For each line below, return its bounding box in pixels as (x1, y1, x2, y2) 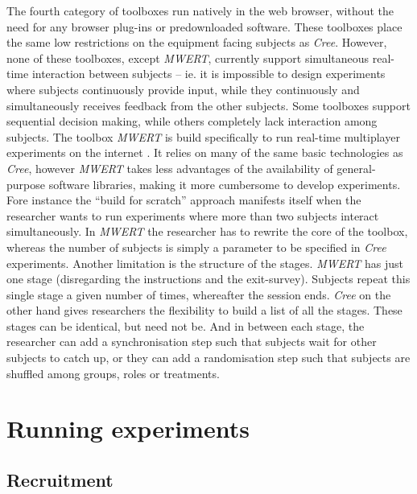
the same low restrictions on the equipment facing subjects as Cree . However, (6, 34, 387, 51)
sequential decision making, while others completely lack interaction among (6, 113, 378, 130)
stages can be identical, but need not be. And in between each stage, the (6, 317, 365, 334)
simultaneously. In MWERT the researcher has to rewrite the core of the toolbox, (6, 223, 408, 240)
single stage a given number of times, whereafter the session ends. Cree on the (6, 286, 391, 303)
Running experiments (6, 412, 250, 445)
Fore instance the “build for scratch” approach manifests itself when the (6, 191, 361, 208)
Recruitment (6, 467, 114, 492)
